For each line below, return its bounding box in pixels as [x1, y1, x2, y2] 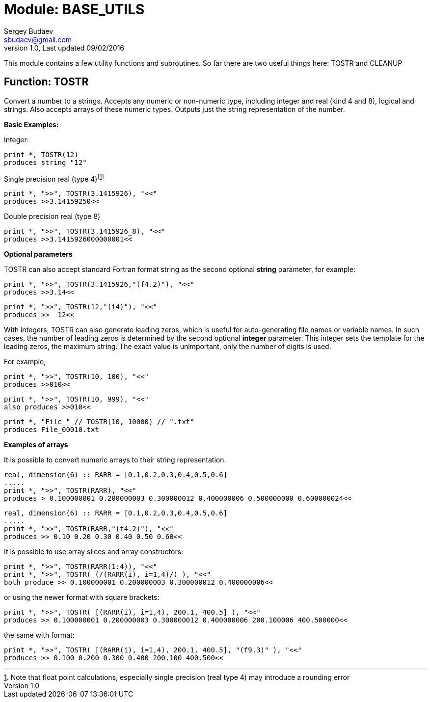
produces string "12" [4, 158, 87, 166]
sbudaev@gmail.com [4, 35, 72, 44]
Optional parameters [4, 250, 73, 259]
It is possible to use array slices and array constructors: [4, 547, 184, 556]
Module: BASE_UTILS [4, 1, 145, 18]
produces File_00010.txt [4, 426, 99, 434]
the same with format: [4, 631, 75, 640]
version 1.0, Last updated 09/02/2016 [4, 43, 125, 52]
